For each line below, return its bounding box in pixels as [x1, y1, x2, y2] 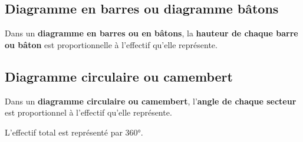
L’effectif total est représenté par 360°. [5, 126, 143, 138]
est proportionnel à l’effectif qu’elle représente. [5, 106, 172, 119]
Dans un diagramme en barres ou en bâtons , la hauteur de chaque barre [5, 27, 298, 39]
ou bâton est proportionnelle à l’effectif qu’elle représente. [5, 38, 218, 50]
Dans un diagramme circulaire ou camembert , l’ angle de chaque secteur [5, 94, 297, 107]
